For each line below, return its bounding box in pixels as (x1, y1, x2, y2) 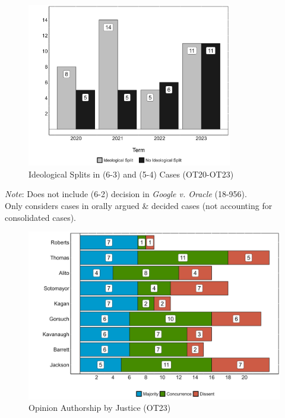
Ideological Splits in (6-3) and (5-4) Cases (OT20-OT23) (28, 167, 234, 180)
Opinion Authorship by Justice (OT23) (28, 401, 171, 414)
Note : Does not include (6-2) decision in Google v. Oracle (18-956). (5, 188, 247, 200)
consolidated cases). (5, 211, 76, 223)
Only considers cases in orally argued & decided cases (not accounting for (5, 199, 273, 212)
